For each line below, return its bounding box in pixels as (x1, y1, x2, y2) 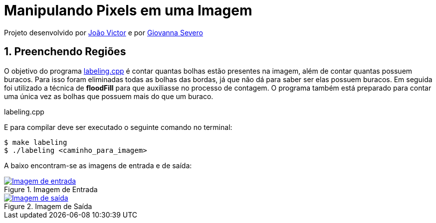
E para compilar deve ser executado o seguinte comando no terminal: (4, 122, 232, 131)
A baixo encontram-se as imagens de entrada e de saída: (4, 161, 192, 170)
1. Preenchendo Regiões (4, 45, 126, 58)
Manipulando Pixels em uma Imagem (4, 2, 252, 19)
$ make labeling (4, 138, 67, 146)
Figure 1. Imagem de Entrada (4, 185, 98, 194)
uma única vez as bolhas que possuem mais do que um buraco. (4, 92, 214, 101)
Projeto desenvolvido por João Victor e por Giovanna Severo (4, 28, 203, 37)
